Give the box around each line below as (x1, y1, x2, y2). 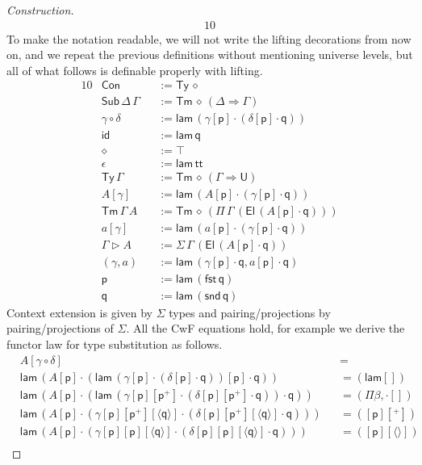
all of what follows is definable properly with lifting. (6, 61, 263, 78)
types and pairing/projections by (169, 304, 331, 320)
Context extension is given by (6, 304, 153, 320)
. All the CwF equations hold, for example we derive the (126, 320, 405, 337)
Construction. (6, 2, 74, 18)
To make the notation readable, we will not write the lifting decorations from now (6, 30, 412, 47)
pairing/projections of (6, 320, 114, 337)
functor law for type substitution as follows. (6, 336, 223, 353)
